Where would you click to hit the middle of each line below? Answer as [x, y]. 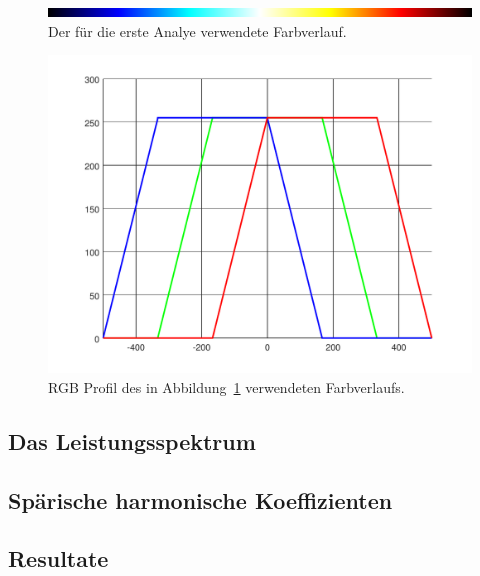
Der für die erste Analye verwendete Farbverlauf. [197, 30]
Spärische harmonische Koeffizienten [200, 499]
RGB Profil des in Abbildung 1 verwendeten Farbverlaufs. [226, 386]
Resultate [58, 558]
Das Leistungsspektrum [132, 440]
